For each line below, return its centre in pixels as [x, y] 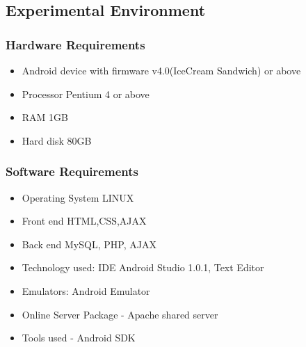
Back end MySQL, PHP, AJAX [89, 244]
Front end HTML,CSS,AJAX [84, 221]
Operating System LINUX [78, 197]
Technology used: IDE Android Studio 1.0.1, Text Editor [143, 267]
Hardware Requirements [75, 44]
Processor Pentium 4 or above [86, 94]
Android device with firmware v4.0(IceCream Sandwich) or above [161, 70]
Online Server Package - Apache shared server [120, 314]
